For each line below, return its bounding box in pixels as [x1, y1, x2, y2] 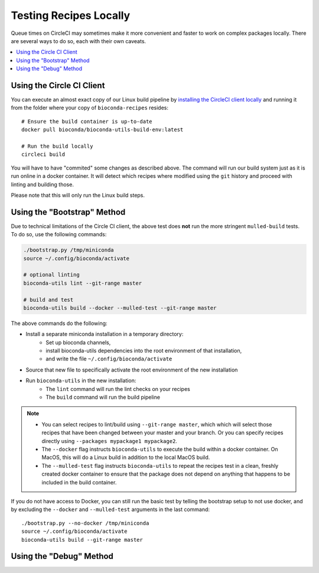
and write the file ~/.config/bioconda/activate [45, 355, 172, 363]
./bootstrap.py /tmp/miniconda [23, 247, 115, 253]
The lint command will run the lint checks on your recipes [45, 385, 190, 392]
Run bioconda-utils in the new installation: [25, 377, 136, 384]
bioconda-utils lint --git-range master [23, 279, 142, 286]
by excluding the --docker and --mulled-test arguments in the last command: [11, 506, 210, 513]
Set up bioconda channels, [45, 338, 111, 346]
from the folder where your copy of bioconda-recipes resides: [11, 104, 168, 112]
